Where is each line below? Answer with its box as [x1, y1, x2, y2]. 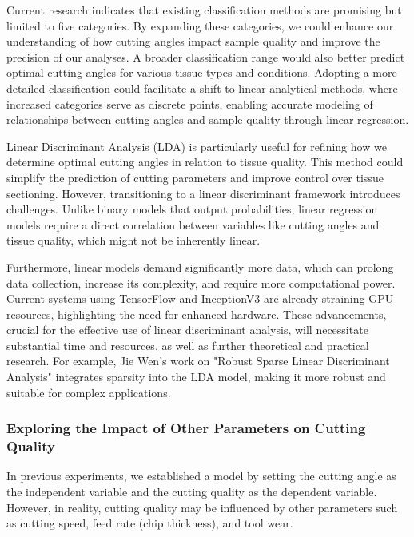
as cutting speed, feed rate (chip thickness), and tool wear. [6, 515, 293, 531]
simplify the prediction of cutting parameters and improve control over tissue [6, 169, 384, 185]
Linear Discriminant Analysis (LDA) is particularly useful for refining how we [6, 137, 387, 154]
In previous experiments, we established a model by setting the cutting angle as [6, 467, 396, 484]
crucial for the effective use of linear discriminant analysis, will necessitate [6, 321, 368, 338]
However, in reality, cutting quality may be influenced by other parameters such [6, 499, 398, 515]
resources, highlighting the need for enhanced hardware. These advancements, [6, 305, 387, 322]
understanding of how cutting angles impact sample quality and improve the [6, 33, 380, 50]
